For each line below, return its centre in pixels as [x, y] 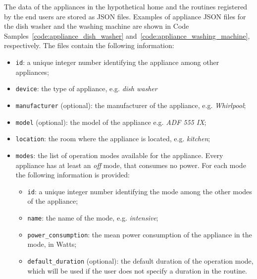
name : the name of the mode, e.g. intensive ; [93, 217]
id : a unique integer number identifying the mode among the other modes [140, 191]
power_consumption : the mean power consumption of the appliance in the [140, 234]
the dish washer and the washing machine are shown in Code [97, 26]
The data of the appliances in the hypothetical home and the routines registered [126, 6]
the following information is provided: [73, 175]
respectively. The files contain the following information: [89, 45]
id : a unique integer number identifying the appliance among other [117, 62]
